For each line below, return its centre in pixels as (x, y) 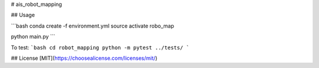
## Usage (23, 15)
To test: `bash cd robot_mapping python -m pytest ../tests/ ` (100, 47)
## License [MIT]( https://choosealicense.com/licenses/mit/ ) (84, 58)
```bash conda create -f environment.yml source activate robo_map (92, 26)
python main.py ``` (33, 37)
